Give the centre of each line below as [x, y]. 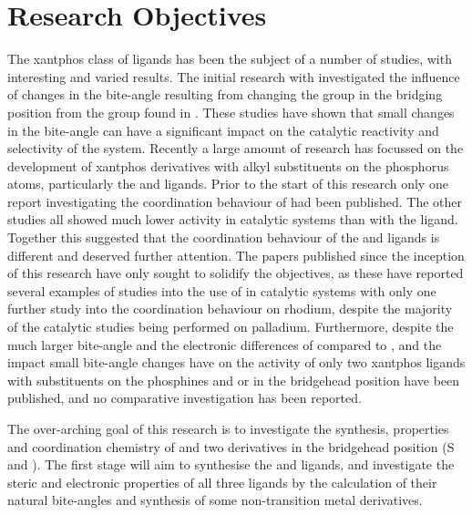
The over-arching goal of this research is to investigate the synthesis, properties [228, 428]
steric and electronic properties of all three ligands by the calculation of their [222, 482]
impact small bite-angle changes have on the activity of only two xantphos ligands [236, 362]
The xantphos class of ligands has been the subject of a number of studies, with [230, 59]
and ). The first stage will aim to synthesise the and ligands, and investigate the [231, 464]
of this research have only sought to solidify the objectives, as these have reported [236, 273]
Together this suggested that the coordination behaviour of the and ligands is [224, 237]
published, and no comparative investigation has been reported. [185, 398]
